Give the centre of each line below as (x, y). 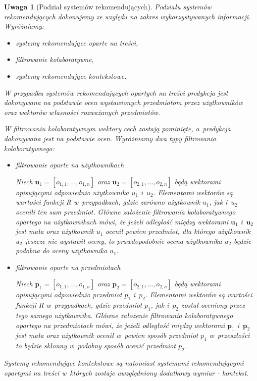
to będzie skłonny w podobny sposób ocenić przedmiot (96, 346)
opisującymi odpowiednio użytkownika (72, 192)
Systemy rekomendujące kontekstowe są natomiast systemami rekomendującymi (124, 363)
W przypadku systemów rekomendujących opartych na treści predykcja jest (116, 92)
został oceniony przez (213, 305)
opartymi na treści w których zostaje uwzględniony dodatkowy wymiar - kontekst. (127, 372)
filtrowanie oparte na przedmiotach (68, 267)
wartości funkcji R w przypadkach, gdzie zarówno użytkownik (108, 202)
